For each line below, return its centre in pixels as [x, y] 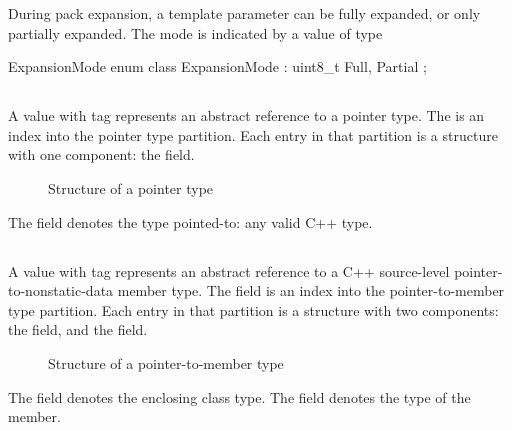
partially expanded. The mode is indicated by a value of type [195, 32]
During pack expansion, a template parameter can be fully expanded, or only [244, 13]
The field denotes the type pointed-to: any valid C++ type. [190, 221]
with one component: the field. [101, 154]
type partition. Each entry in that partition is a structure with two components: [253, 309]
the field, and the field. [78, 329]
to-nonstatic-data [61, 290]
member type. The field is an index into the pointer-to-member [311, 290]
